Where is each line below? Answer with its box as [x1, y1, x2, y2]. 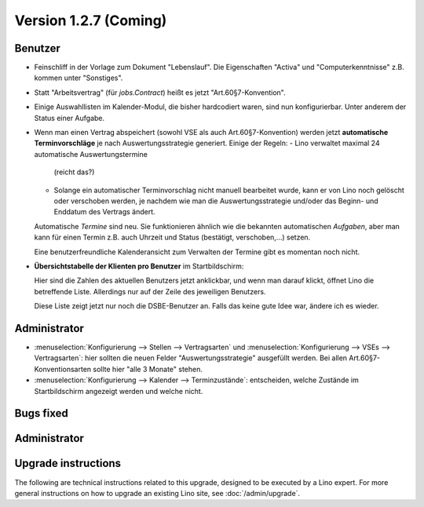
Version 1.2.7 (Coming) [14, 12, 167, 29]
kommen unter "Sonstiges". [34, 73, 123, 82]
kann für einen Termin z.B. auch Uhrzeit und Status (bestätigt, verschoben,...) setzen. [34, 232, 311, 243]
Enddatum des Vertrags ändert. [53, 207, 156, 217]
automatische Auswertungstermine [34, 149, 148, 159]
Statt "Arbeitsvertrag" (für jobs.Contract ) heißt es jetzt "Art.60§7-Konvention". [34, 87, 286, 97]
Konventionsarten [34, 364, 92, 374]
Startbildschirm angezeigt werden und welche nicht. [34, 386, 203, 396]
